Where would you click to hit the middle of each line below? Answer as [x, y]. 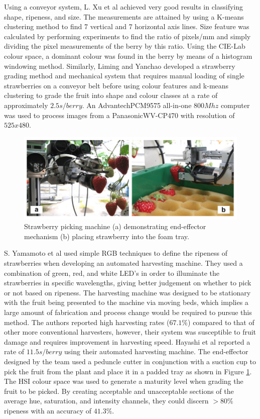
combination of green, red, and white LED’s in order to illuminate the [112, 273]
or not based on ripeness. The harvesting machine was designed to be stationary [127, 292]
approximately [26, 105]
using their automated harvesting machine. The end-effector [156, 351]
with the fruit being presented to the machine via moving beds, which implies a [126, 302]
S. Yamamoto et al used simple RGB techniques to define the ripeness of [116, 253]
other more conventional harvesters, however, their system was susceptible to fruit [130, 332]
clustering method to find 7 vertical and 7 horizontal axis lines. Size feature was [127, 26]
